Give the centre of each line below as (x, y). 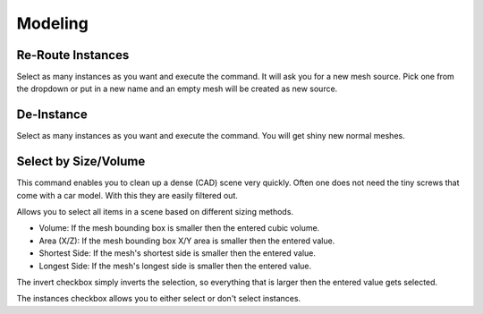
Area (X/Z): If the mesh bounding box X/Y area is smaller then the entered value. (187, 241)
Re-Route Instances (73, 55)
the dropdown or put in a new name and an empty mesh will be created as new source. (177, 89)
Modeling (52, 23)
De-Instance (52, 115)
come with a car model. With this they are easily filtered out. (127, 195)
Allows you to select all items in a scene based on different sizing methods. (155, 212)
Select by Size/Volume (81, 161)
